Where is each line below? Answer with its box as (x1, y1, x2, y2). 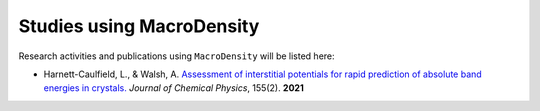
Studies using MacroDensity (18, 15, 260, 37)
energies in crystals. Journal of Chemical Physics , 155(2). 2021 (43, 82, 304, 94)
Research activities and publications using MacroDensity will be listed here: (18, 50, 335, 62)
